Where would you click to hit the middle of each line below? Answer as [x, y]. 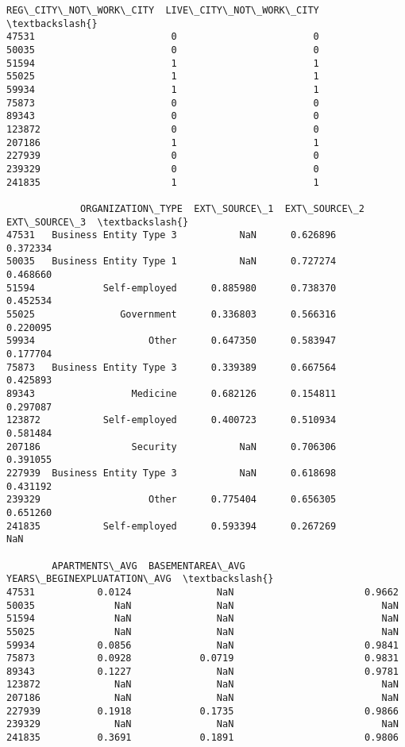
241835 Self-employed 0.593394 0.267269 [172, 526]
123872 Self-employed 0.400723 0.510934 [172, 420]
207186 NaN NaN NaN [202, 698]
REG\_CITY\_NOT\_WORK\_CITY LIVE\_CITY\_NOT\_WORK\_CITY [163, 10]
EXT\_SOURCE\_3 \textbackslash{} [98, 222]
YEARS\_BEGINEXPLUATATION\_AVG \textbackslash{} [140, 579]
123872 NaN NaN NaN [202, 685]
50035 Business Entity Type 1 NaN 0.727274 [172, 262]
